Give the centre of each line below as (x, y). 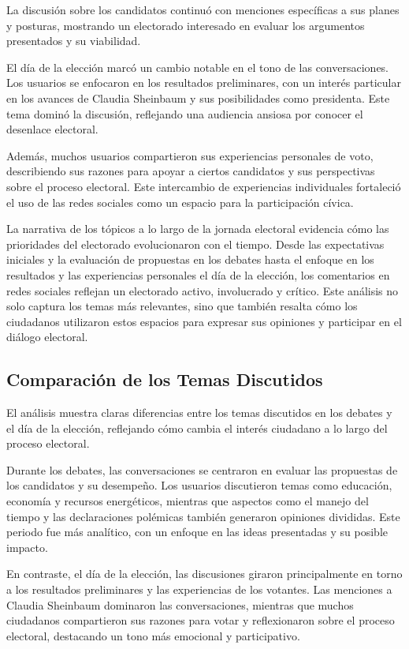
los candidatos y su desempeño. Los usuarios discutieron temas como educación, (199, 485)
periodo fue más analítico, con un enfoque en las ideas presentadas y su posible (197, 532)
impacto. (27, 547)
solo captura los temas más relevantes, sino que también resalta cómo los (182, 306)
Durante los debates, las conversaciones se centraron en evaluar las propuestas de (202, 469)
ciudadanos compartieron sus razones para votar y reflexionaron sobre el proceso (201, 620)
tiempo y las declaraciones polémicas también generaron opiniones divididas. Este (203, 516)
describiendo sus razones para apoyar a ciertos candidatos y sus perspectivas (191, 171)
